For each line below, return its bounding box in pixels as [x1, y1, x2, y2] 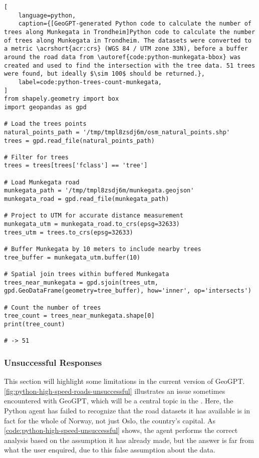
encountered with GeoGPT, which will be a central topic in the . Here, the [4, 395, 233, 406]
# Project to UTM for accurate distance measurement [4, 212, 183, 219]
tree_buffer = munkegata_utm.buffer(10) [4, 254, 141, 261]
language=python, [18, 12, 76, 19]
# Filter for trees [4, 153, 69, 161]
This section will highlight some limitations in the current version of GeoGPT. [4, 376, 245, 386]
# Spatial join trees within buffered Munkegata [4, 271, 169, 278]
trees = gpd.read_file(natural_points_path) [4, 137, 155, 144]
